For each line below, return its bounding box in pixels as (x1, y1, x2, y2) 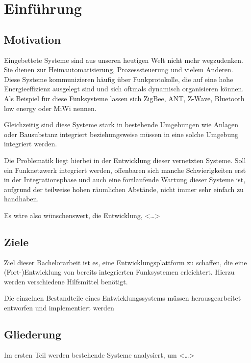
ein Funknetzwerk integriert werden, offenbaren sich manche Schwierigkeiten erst (4, 165, 246, 175)
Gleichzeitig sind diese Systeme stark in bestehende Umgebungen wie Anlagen (4, 119, 239, 130)
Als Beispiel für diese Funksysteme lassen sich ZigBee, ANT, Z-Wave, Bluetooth (4, 93, 245, 103)
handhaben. (4, 194, 39, 204)
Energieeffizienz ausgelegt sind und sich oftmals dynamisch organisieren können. (4, 84, 244, 94)
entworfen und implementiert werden (4, 303, 114, 313)
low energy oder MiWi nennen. (4, 103, 97, 113)
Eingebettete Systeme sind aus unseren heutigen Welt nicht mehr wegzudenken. (4, 55, 243, 65)
